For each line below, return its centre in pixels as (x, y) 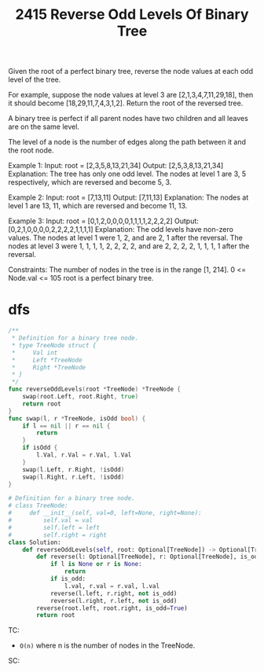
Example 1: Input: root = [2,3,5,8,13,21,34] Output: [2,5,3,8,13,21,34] (116, 166)
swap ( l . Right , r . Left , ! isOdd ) (73, 477)
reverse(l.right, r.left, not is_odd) (114, 600)
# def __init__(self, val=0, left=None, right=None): (105, 513)
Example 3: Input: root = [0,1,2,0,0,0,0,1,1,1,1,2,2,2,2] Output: (103, 221)
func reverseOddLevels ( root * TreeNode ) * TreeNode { (94, 389)
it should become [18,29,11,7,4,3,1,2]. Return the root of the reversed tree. (126, 103)
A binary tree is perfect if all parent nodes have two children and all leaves (128, 119)
